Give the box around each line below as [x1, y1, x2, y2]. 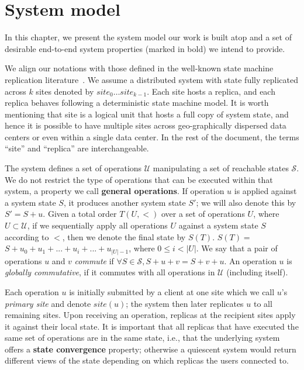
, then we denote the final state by [62, 230, 186, 243]
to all [253, 297, 272, 309]
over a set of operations [161, 208, 245, 220]
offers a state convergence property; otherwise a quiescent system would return [5, 343, 296, 355]
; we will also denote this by [196, 196, 296, 208]
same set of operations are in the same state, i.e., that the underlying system [5, 331, 280, 344]
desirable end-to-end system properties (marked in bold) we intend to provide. [5, 42, 285, 54]
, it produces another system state [63, 196, 186, 208]
